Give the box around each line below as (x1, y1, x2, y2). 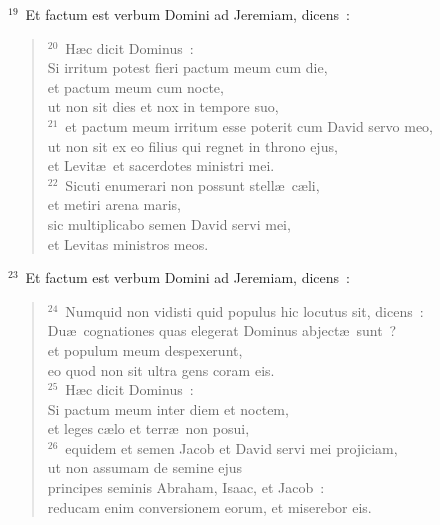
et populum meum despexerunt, (47, 339, 243, 360)
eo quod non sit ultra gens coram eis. (47, 359, 275, 380)
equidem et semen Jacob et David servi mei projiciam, (65, 437, 398, 458)
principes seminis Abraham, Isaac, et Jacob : (47, 477, 325, 498)
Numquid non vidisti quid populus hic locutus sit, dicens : (65, 300, 424, 321)
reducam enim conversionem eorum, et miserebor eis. (47, 496, 372, 517)
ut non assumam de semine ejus (47, 457, 243, 478)
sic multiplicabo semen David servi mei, (47, 213, 291, 234)
